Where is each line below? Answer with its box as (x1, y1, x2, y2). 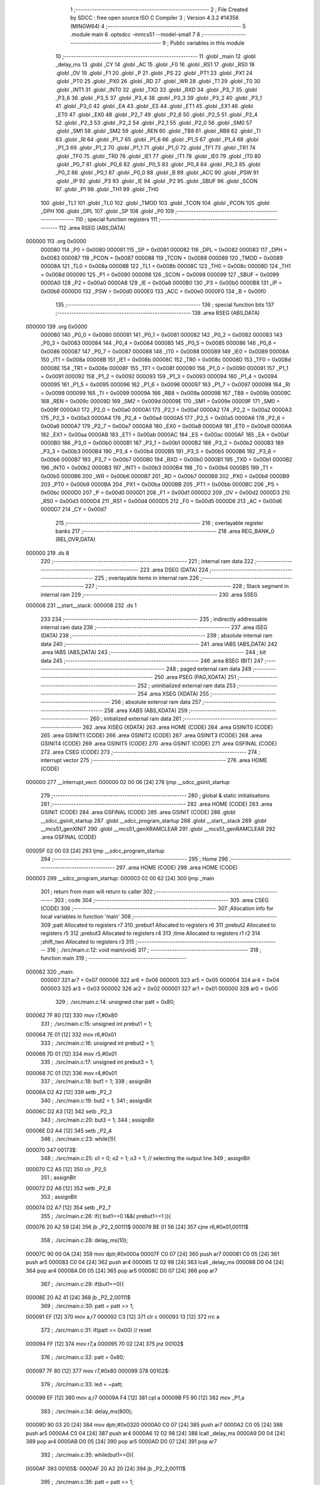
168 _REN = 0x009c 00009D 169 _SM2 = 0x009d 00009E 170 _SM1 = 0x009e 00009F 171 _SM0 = (40, 398, 280, 405)
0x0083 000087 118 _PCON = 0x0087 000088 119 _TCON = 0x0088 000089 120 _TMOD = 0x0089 (40, 254, 283, 261)
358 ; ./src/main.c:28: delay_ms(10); (40, 1237, 129, 1244)
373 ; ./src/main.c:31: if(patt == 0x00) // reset (40, 1326, 152, 1334)
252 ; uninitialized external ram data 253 (137, 682, 236, 689)
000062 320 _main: (25, 968, 74, 975)
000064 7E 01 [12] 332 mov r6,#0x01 (25, 1031, 117, 1038)
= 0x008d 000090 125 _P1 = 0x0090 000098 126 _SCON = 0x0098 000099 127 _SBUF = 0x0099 (40, 271, 280, 278)
